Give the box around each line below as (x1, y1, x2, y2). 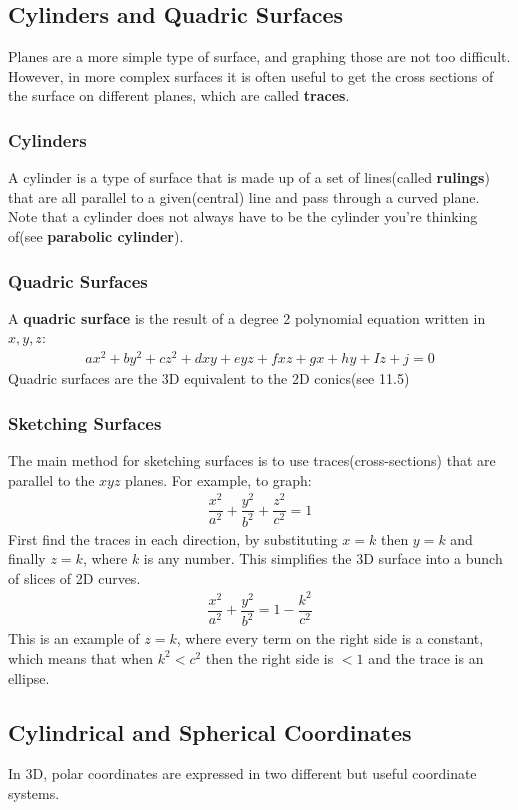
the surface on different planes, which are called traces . (8, 85, 350, 106)
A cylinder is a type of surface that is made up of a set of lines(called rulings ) (8, 167, 490, 188)
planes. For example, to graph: (125, 469, 312, 490)
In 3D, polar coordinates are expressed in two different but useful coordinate (8, 763, 477, 784)
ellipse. (8, 667, 50, 688)
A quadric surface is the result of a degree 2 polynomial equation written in (8, 307, 486, 328)
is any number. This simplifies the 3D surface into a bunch (143, 548, 503, 569)
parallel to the (8, 469, 95, 490)
